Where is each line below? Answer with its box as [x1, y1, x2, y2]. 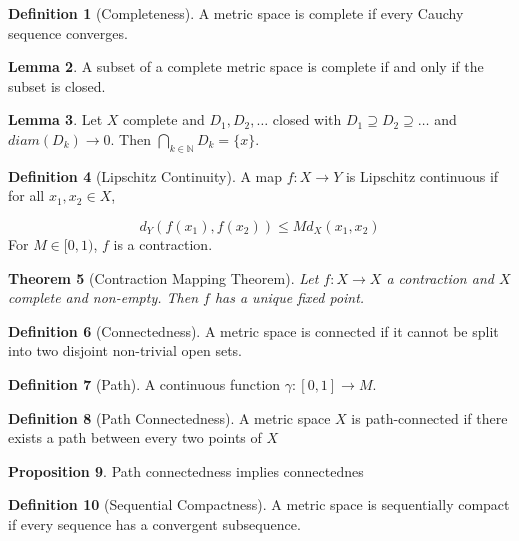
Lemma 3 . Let [8, 109, 103, 130]
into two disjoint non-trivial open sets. [8, 340, 243, 361]
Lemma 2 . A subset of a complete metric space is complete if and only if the [8, 56, 484, 77]
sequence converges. [8, 22, 128, 43]
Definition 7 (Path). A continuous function [8, 373, 281, 394]
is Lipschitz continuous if [345, 165, 499, 186]
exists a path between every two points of [8, 427, 262, 448]
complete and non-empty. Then [8, 287, 198, 308]
